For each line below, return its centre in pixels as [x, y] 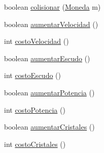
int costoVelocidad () [37, 41]
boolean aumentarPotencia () [49, 92]
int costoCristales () [35, 144]
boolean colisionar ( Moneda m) [53, 7]
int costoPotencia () [35, 109]
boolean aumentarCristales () [49, 127]
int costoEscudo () [32, 75]
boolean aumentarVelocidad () [51, 24]
